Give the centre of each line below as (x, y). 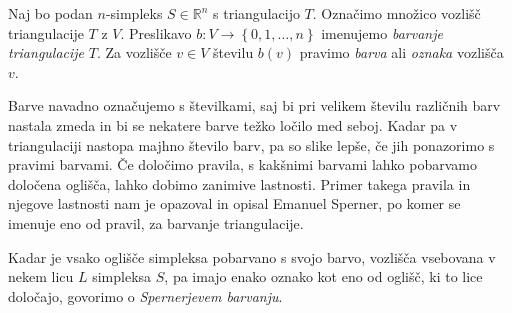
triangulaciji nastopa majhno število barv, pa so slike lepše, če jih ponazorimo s (251, 144)
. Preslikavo (156, 32)
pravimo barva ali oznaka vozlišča (401, 52)
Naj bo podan (50, 13)
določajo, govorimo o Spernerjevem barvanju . (145, 295)
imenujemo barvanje (382, 32)
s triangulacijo (256, 13)
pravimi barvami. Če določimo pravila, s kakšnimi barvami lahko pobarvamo (242, 164)
